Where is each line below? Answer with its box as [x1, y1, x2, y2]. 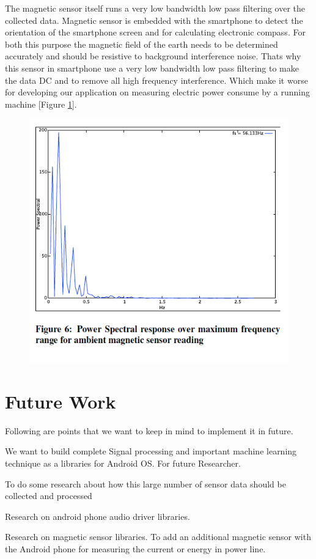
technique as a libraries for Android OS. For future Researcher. [5, 456, 241, 469]
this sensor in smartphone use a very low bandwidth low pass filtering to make [5, 61, 299, 74]
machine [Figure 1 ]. [5, 97, 77, 110]
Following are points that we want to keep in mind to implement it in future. [5, 424, 293, 437]
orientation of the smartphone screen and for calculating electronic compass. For [5, 26, 306, 39]
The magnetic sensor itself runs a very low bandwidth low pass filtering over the [5, 2, 306, 14]
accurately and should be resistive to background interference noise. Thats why [5, 50, 301, 62]
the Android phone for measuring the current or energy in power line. [5, 542, 266, 555]
